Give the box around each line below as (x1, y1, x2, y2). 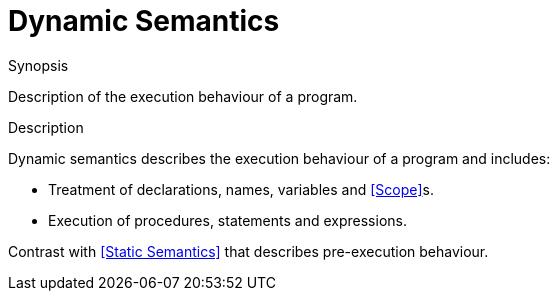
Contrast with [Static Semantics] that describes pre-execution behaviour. (8, 242, 489, 260)
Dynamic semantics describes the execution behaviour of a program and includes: (8, 149, 551, 167)
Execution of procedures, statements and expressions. (48, 211, 407, 229)
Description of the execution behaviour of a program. (8, 87, 358, 105)
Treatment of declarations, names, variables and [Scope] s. (48, 180, 434, 198)
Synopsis (8, 56, 69, 74)
